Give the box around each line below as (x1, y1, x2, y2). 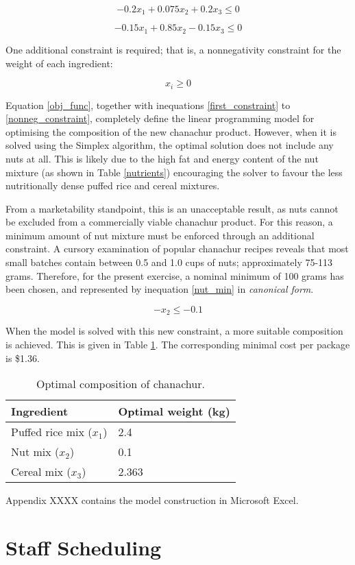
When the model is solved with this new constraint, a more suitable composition (5, 324, 343, 338)
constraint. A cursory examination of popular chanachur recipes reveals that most (5, 241, 349, 256)
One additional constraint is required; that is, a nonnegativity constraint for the (5, 42, 341, 56)
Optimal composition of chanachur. (36, 376, 205, 392)
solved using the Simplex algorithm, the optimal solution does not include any (5, 138, 334, 152)
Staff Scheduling (5, 533, 162, 561)
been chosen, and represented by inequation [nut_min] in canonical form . (5, 282, 314, 296)
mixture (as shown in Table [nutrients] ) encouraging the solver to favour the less (5, 165, 343, 179)
